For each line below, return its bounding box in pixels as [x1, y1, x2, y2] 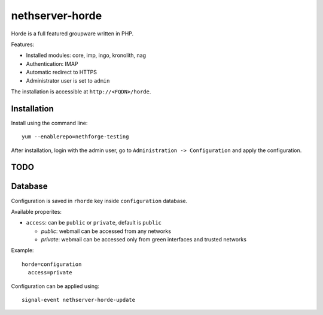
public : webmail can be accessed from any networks [41, 228, 172, 235]
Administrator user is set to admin [26, 77, 110, 84]
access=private [28, 269, 72, 276]
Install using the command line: [11, 119, 88, 126]
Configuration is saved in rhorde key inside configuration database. [11, 197, 188, 204]
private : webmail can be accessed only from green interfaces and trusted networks [41, 236, 246, 243]
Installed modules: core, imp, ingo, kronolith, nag [26, 52, 147, 59]
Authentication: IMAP [26, 60, 78, 67]
